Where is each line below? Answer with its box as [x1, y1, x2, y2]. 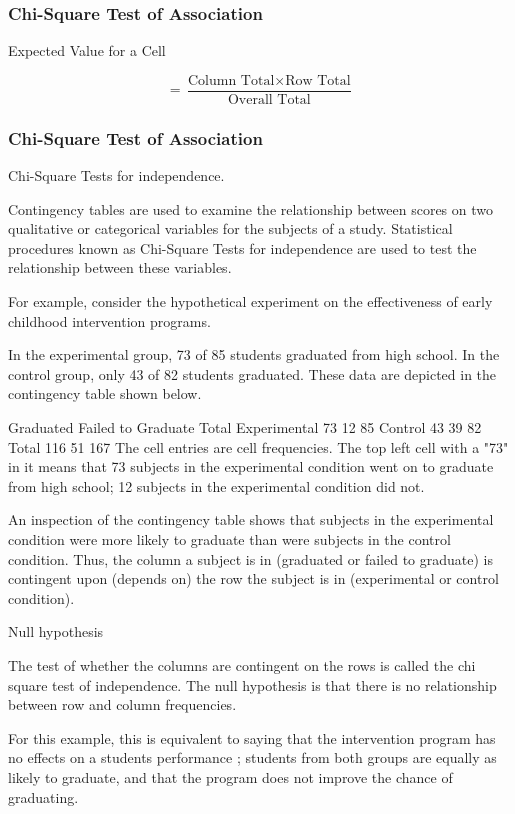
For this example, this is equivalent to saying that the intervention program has [8, 727, 496, 748]
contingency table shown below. [8, 383, 202, 404]
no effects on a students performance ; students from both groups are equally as [8, 747, 497, 768]
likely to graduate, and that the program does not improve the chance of [8, 766, 453, 787]
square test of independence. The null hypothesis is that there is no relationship [8, 674, 497, 695]
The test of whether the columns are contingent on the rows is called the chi [8, 654, 476, 675]
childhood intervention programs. [8, 310, 211, 331]
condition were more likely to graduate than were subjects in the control [8, 529, 451, 549]
